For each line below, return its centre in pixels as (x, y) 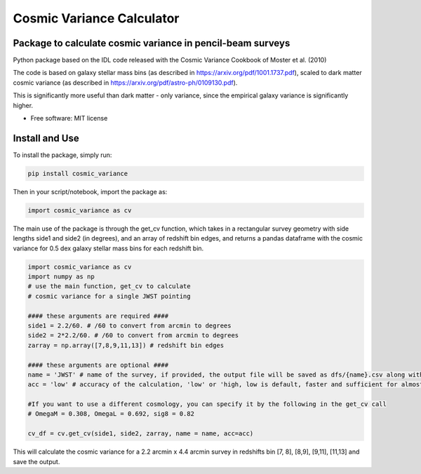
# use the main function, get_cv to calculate (109, 286)
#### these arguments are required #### (98, 316)
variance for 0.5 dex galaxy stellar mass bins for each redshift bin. (108, 248)
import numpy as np (61, 277)
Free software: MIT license (69, 118)
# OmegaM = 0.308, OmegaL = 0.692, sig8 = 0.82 (111, 414)
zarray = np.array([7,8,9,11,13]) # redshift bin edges (126, 345)
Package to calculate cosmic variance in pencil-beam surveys (152, 43)
